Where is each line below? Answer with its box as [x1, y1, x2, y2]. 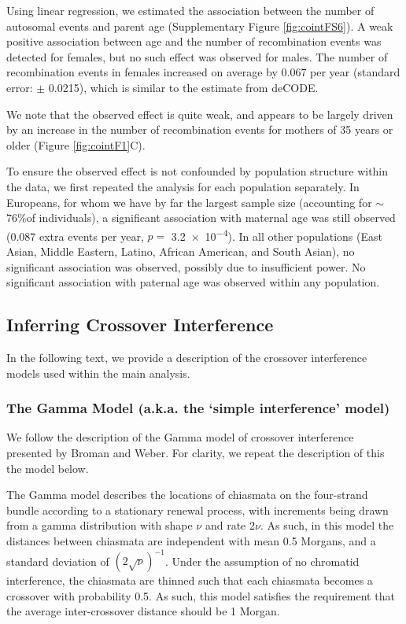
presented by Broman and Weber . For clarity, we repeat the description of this [6, 444, 385, 460]
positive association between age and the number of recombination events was [6, 33, 382, 50]
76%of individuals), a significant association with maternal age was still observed [6, 209, 396, 226]
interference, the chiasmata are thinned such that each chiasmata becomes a [6, 572, 373, 589]
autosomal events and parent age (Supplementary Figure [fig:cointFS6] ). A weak [6, 17, 393, 34]
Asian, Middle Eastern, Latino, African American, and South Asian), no [6, 242, 355, 259]
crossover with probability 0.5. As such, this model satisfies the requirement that [6, 587, 395, 604]
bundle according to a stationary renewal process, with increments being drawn [6, 501, 389, 518]
